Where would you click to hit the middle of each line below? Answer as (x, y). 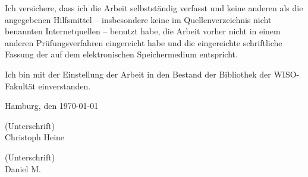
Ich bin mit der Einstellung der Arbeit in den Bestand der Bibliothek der (138, 74)
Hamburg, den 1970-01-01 (52, 106)
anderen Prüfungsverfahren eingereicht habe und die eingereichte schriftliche (144, 42)
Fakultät (20, 86)
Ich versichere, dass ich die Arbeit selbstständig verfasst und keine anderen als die (154, 8)
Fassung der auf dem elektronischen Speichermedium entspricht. (121, 54)
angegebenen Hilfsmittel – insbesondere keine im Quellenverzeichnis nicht (138, 19)
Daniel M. (23, 168)
